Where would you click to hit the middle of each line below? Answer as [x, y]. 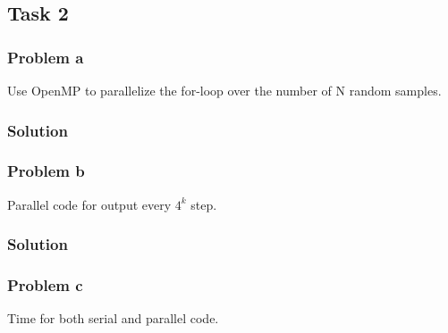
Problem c [45, 285]
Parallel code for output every [89, 204]
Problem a [46, 57]
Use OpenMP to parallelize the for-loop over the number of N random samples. [224, 90]
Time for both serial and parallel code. [113, 318]
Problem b [46, 171]
